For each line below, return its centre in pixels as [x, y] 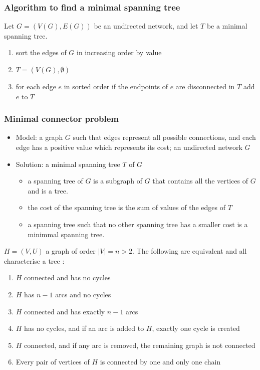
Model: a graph [39, 137]
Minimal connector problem [62, 119]
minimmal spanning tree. [66, 234]
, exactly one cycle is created [196, 328]
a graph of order [71, 251]
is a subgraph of [118, 181]
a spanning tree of [55, 181]
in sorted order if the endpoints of [116, 86]
